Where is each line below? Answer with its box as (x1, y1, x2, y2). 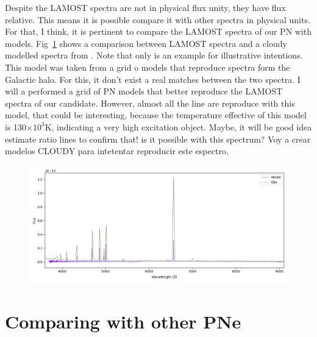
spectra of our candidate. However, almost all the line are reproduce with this (5, 96, 295, 109)
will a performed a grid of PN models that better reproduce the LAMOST (5, 85, 283, 98)
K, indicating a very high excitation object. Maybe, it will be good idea (45, 120, 312, 133)
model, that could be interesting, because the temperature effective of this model (5, 108, 307, 121)
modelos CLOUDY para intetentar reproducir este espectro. (5, 144, 229, 157)
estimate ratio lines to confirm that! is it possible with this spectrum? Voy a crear (5, 132, 311, 145)
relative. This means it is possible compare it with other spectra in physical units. (5, 13, 310, 26)
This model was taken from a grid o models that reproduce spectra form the (5, 60, 290, 73)
